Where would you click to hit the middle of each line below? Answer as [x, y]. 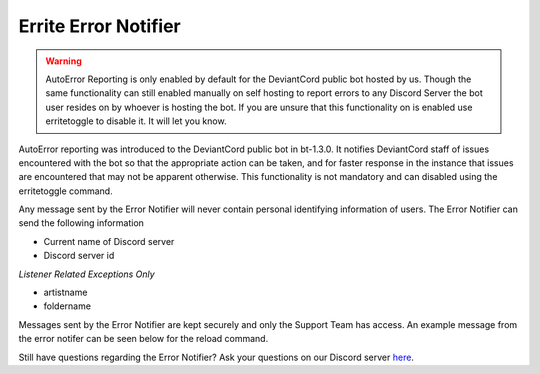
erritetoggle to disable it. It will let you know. [136, 121]
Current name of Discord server [109, 241]
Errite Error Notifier [99, 26]
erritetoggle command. [66, 191]
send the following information [81, 223]
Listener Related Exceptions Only [86, 274]
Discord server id [79, 256]
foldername [67, 306]
